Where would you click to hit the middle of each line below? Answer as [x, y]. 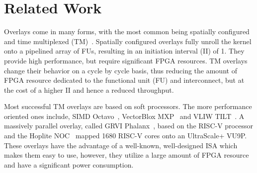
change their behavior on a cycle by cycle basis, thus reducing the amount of [121, 70]
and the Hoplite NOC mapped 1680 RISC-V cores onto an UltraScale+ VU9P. [126, 136]
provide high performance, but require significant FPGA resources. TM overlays [126, 60]
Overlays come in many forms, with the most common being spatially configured [127, 31]
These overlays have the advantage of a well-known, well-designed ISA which [121, 145]
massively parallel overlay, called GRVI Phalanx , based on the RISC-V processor [128, 126]
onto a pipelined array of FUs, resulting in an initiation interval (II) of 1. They [124, 51]
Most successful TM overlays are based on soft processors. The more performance [128, 106]
